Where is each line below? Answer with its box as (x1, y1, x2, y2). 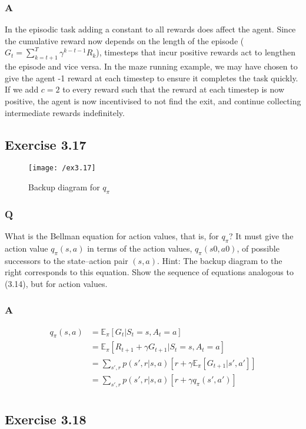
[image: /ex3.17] (28, 164, 96, 173)
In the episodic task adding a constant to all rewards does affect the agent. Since (5, 23, 296, 35)
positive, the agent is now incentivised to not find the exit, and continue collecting (5, 94, 301, 107)
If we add (5, 83, 39, 95)
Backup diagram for (28, 181, 100, 193)
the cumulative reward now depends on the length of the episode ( (5, 34, 244, 47)
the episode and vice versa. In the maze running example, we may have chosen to (5, 60, 298, 72)
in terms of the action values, (87, 242, 192, 254)
